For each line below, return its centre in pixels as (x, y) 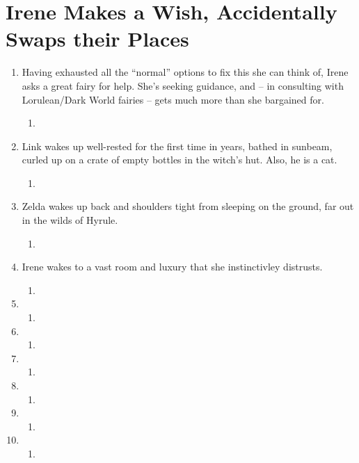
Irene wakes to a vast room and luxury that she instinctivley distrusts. (172, 267)
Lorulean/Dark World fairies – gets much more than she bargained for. (173, 99)
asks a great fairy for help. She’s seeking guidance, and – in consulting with (183, 85)
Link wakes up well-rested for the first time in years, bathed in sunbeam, (177, 146)
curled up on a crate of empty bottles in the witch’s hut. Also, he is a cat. (179, 160)
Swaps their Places (97, 39)
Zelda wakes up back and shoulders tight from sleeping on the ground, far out (188, 206)
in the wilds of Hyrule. (70, 220)
